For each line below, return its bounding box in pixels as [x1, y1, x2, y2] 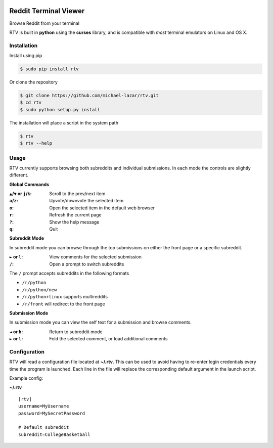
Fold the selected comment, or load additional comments [49, 336, 168, 342]
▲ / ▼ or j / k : [9, 191, 32, 197]
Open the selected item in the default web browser [49, 205, 155, 211]
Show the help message [49, 219, 100, 225]
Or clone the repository [9, 79, 58, 85]
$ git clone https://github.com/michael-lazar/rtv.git [20, 93, 159, 98]
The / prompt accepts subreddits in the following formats [9, 270, 129, 276]
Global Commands [9, 181, 50, 187]
